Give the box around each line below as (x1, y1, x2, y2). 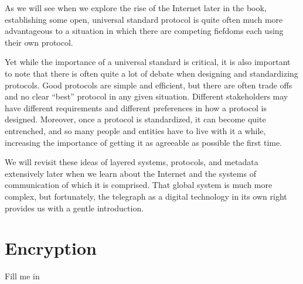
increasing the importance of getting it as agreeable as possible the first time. (5, 136, 282, 148)
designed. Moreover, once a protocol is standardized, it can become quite (5, 113, 266, 125)
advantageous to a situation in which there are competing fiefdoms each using (5, 25, 284, 37)
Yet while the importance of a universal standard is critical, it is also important (5, 56, 291, 68)
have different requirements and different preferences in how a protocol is (5, 101, 267, 114)
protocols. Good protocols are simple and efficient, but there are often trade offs (5, 78, 292, 91)
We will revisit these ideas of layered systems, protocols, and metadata (5, 156, 258, 168)
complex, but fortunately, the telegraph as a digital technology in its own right (5, 190, 287, 202)
